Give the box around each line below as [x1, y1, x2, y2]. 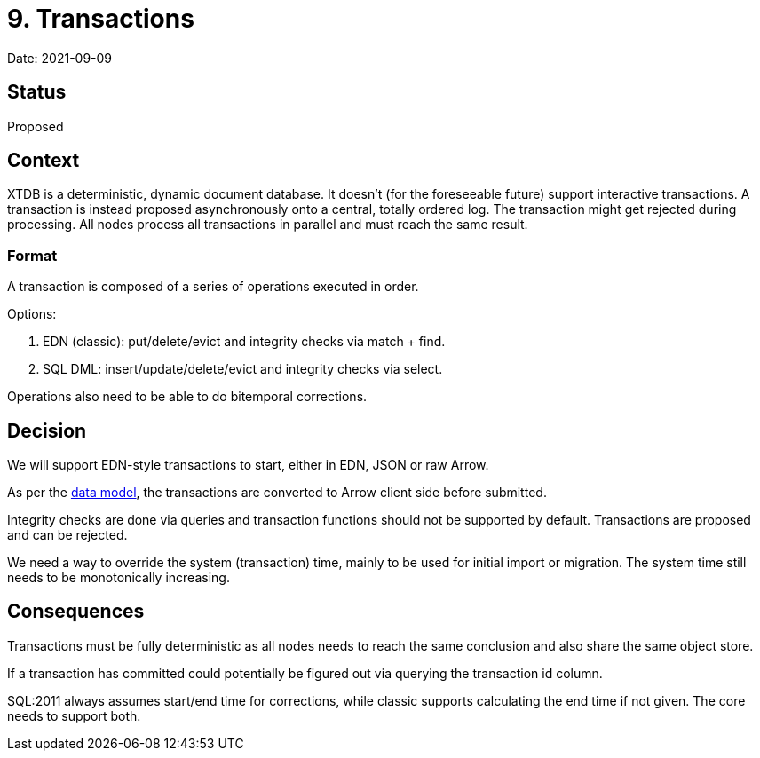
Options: [7, 306, 57, 322]
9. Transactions [7, 4, 194, 34]
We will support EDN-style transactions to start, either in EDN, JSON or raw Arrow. [7, 457, 489, 473]
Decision [7, 419, 87, 442]
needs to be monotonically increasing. [7, 570, 230, 586]
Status [7, 81, 67, 104]
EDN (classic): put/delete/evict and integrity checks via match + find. [43, 334, 446, 350]
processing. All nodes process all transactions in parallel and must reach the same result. [7, 217, 528, 233]
